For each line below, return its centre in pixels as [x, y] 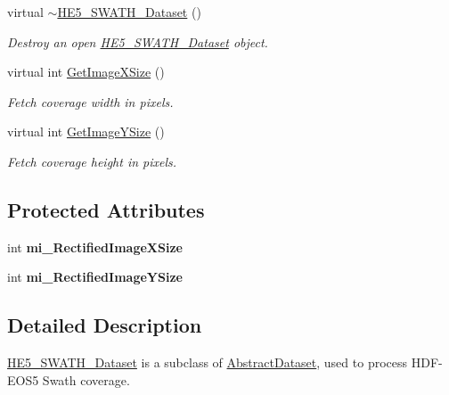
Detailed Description [105, 325]
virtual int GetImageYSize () [86, 132]
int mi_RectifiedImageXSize [95, 247]
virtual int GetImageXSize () [86, 72]
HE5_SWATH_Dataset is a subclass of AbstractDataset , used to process [208, 362]
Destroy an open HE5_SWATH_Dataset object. [138, 41]
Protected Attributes [106, 209]
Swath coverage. [86, 379]
